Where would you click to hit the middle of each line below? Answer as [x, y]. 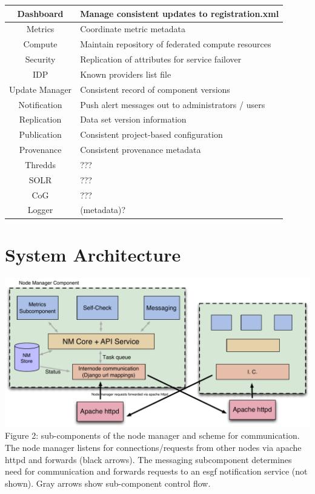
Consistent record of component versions [155, 89]
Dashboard [40, 13]
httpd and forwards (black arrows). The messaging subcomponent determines [148, 459]
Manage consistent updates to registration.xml [180, 13]
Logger [40, 210]
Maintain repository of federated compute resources [176, 44]
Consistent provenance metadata [141, 150]
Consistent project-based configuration [151, 134]
